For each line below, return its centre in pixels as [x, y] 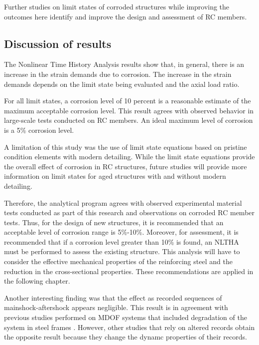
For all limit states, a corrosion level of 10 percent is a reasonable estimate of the [128, 101]
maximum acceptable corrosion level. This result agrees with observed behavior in [129, 110]
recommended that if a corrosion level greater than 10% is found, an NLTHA [122, 241]
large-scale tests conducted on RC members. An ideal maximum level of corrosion [129, 120]
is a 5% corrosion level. [39, 130]
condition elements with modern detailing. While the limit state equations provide [129, 157]
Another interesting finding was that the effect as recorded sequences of [113, 297]
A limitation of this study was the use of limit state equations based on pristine [126, 147]
